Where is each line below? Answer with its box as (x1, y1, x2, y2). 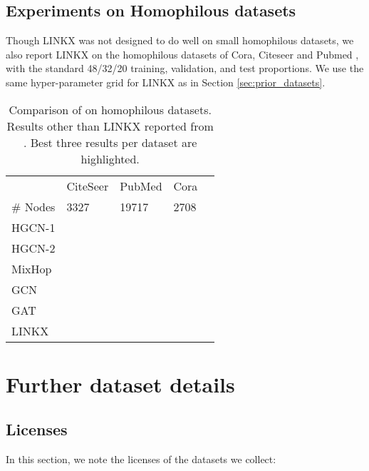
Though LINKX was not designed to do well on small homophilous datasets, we (6, 33, 354, 48)
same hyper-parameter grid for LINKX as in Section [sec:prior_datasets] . (6, 74, 326, 89)
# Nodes (11, 198, 56, 215)
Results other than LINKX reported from (6, 117, 214, 134)
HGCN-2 (11, 239, 56, 256)
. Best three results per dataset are (23, 133, 197, 151)
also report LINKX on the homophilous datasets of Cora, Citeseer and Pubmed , (6, 46, 359, 61)
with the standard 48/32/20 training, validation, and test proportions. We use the (6, 61, 364, 76)
